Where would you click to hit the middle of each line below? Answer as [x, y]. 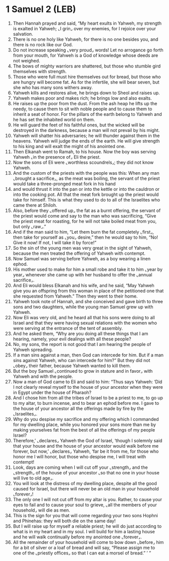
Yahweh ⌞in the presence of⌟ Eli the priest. [57, 157]
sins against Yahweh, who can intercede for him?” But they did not [81, 360]
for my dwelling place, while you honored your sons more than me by [84, 425]
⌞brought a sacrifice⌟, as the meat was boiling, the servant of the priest [86, 178]
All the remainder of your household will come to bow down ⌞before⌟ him [88, 542]
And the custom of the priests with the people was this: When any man [86, 173]
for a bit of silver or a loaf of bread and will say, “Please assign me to [84, 547]
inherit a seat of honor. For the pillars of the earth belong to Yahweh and [87, 114]
